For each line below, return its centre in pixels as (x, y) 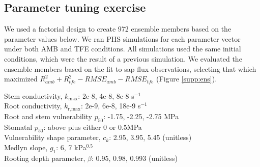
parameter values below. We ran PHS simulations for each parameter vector (122, 38)
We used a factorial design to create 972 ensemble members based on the (118, 29)
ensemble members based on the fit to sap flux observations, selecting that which (130, 68)
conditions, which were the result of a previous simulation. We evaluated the (123, 58)
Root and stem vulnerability (48, 116)
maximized (21, 79)
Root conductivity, (33, 106)
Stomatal (18, 127)
